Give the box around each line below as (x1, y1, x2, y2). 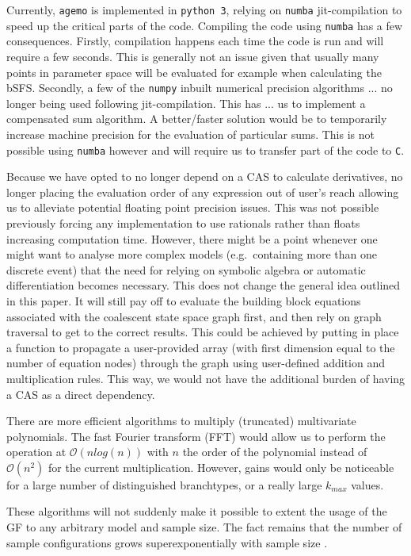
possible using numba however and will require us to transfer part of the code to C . (6, 141, 405, 158)
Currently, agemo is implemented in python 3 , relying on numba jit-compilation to (6, 2, 402, 17)
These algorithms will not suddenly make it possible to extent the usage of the (6, 503, 387, 520)
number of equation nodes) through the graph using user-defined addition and (6, 355, 386, 371)
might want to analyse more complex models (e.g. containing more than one (6, 246, 378, 263)
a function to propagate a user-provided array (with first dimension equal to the (6, 339, 395, 355)
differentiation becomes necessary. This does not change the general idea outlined (6, 277, 401, 293)
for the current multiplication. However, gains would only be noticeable (48, 458, 394, 475)
